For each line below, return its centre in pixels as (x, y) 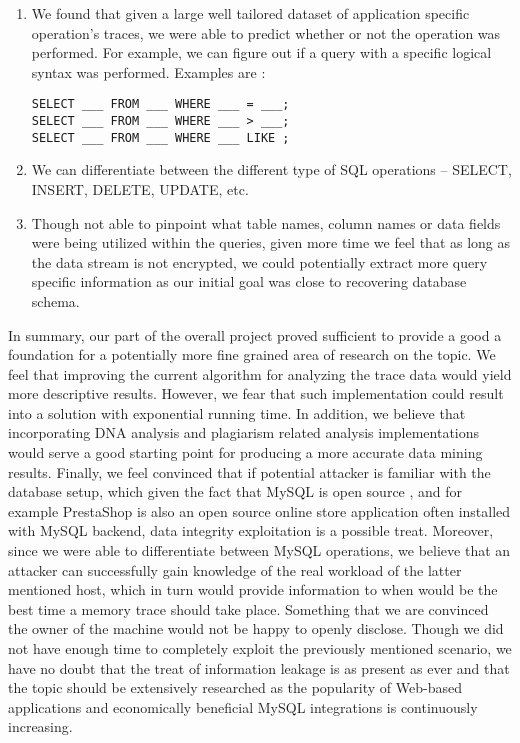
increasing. (40, 726)
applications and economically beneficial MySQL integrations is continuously (243, 706)
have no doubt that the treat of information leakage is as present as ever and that (259, 667)
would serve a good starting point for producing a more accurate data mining (245, 452)
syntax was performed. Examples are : (148, 71)
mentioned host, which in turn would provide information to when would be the (253, 589)
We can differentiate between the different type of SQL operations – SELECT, (271, 169)
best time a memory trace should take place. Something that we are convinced (248, 608)
